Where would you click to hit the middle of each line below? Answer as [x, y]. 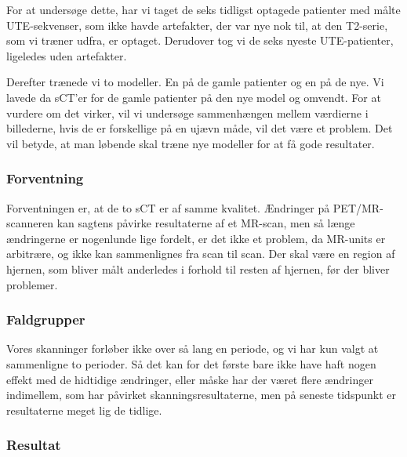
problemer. [32, 284]
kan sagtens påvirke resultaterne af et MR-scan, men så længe [206, 223]
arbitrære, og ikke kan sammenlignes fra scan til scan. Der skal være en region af [201, 254]
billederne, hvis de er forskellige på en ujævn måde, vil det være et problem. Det [200, 128]
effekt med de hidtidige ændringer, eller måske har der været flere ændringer [190, 379]
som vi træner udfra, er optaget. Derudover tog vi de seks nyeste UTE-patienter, [200, 40]
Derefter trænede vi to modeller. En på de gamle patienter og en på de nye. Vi [195, 82]
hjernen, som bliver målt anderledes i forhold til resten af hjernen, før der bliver [198, 268]
